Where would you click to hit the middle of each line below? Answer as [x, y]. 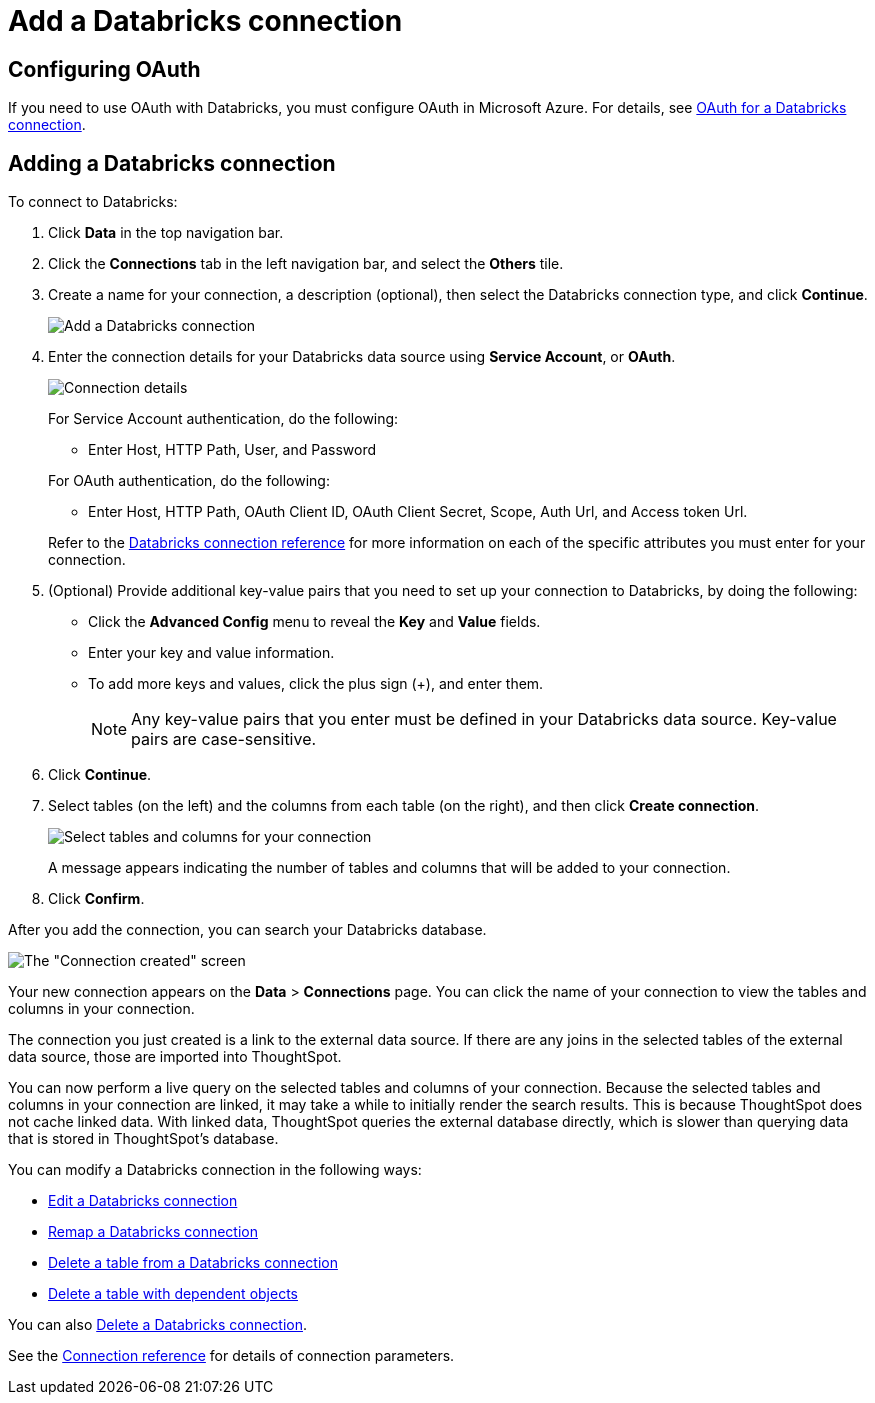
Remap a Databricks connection [153, 1232]
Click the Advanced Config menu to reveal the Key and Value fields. [314, 622]
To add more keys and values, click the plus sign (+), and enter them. [316, 684]
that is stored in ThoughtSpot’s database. [143, 1139]
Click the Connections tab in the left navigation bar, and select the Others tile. [306, 264]
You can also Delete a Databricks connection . [158, 1325]
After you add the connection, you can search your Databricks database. [247, 930]
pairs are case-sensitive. [224, 739]
